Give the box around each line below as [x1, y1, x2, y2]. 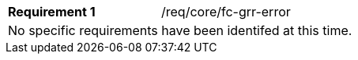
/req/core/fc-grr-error [161, 4, 291, 19]
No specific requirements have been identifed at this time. [8, 23, 352, 38]
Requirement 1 [8, 4, 96, 19]
